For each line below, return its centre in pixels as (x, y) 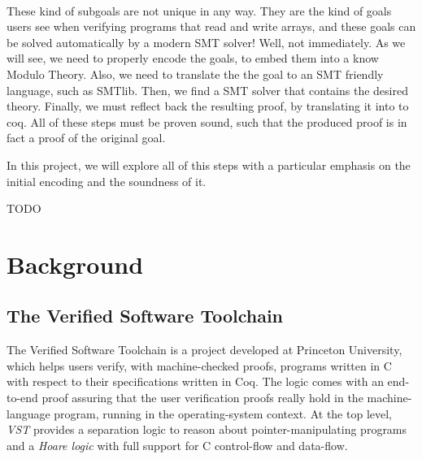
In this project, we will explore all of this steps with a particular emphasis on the (209, 165)
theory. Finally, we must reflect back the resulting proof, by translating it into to (208, 106)
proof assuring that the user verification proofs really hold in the (202, 398)
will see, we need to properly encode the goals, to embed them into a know (193, 58)
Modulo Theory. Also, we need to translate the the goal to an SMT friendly (195, 74)
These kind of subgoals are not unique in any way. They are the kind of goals (199, 10)
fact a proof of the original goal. (86, 138)
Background (75, 264)
